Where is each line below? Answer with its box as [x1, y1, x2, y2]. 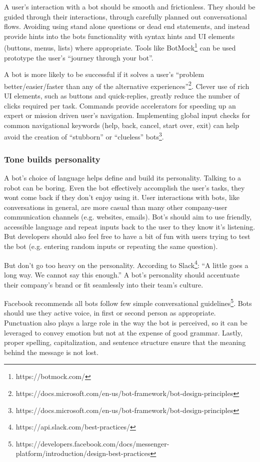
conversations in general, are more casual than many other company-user [4, 201, 227, 212]
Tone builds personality [4, 152, 100, 165]
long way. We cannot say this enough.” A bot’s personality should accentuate [4, 269, 239, 279]
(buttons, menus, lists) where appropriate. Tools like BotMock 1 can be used [4, 41, 236, 53]
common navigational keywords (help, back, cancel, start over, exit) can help [4, 119, 239, 130]
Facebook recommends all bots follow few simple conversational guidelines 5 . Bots [4, 296, 252, 308]
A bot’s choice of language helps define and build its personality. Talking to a [4, 172, 241, 182]
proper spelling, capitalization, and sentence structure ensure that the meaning [4, 337, 246, 347]
